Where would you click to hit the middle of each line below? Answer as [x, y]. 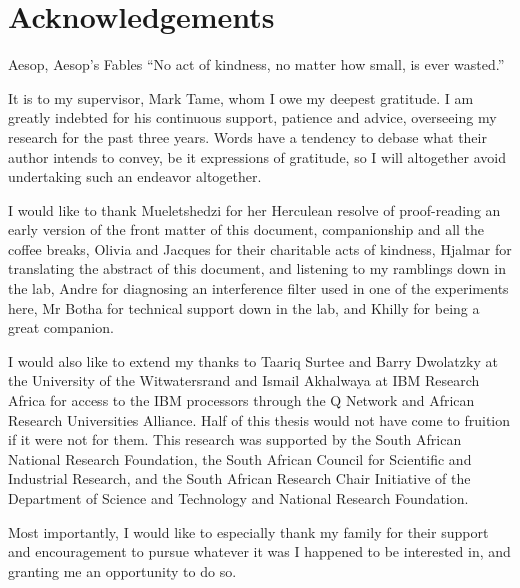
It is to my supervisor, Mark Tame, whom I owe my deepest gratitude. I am [241, 97]
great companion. [61, 327]
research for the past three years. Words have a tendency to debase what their [247, 136]
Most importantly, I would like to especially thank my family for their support [248, 531]
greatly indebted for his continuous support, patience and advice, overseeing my [252, 117]
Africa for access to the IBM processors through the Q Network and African [241, 400]
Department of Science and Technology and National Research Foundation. [238, 498]
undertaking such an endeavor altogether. [135, 176]
